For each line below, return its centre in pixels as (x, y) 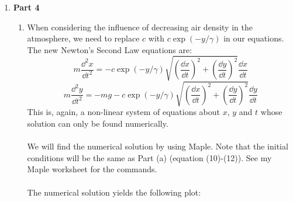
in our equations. (254, 38)
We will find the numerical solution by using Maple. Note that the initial (158, 146)
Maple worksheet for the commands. (92, 169)
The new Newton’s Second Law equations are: (110, 49)
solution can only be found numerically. (98, 123)
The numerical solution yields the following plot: (114, 192)
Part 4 (26, 7)
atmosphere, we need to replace (83, 38)
